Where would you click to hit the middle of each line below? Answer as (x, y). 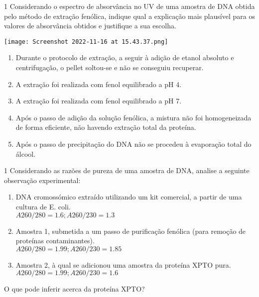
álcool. (26, 153)
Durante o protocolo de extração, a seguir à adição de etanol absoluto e (125, 57)
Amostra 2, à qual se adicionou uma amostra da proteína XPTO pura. (123, 264)
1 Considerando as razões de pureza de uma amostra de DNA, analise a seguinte (127, 170)
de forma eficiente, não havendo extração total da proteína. (106, 127)
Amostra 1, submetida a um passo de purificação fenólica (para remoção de (131, 231)
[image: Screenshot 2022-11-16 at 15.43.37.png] (86, 42)
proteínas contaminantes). (55, 241)
